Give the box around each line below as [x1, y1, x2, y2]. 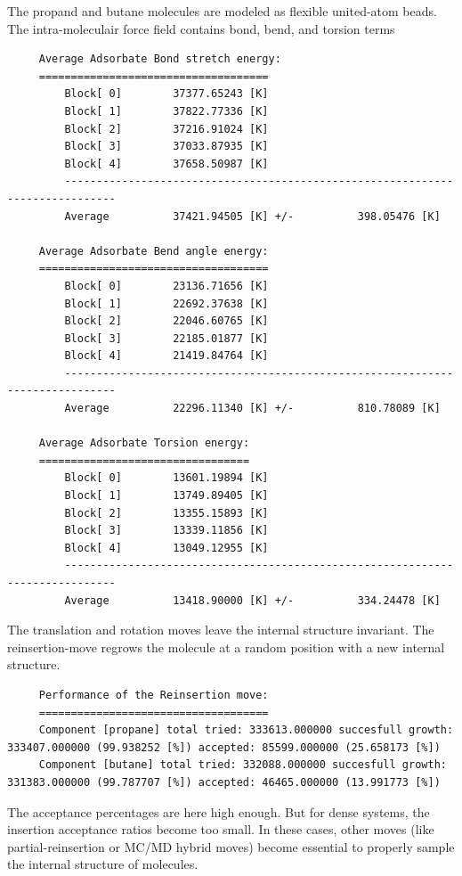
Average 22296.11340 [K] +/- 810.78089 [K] [64, 402, 441, 415]
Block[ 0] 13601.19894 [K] [64, 471, 269, 485]
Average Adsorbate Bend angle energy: [38, 244, 269, 258]
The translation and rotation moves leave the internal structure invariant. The [7, 620, 434, 639]
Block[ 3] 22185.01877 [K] [64, 332, 269, 345]
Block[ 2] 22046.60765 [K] [64, 315, 269, 328]
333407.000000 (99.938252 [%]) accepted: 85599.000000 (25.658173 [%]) [7, 741, 441, 754]
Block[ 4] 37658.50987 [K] [64, 157, 269, 170]
